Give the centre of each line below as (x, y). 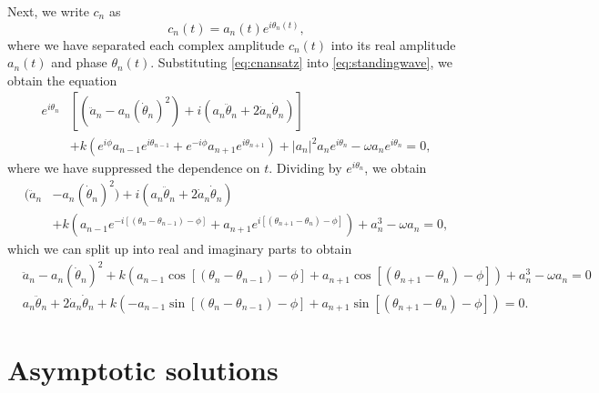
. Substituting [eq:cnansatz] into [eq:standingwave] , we (301, 62)
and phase (79, 62)
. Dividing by (305, 168)
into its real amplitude (393, 44)
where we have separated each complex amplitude (146, 44)
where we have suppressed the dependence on (134, 168)
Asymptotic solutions (143, 369)
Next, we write (48, 11)
